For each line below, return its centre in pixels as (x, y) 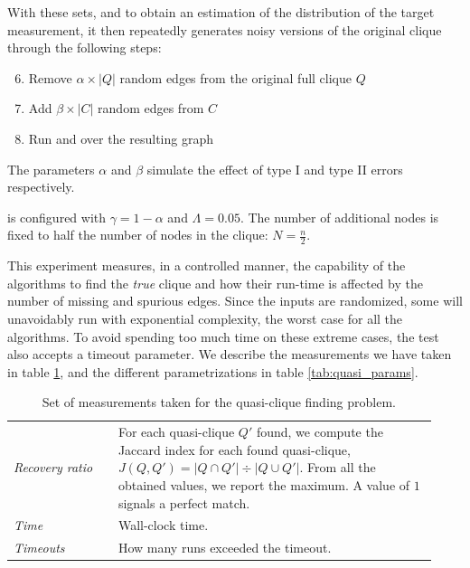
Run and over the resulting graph (121, 138)
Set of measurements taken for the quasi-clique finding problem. (219, 402)
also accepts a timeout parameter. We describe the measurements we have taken (230, 354)
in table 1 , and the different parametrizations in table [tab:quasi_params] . (213, 371)
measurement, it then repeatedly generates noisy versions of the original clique (225, 29)
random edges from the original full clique (236, 77)
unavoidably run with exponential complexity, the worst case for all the (205, 318)
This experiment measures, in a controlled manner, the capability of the (207, 265)
